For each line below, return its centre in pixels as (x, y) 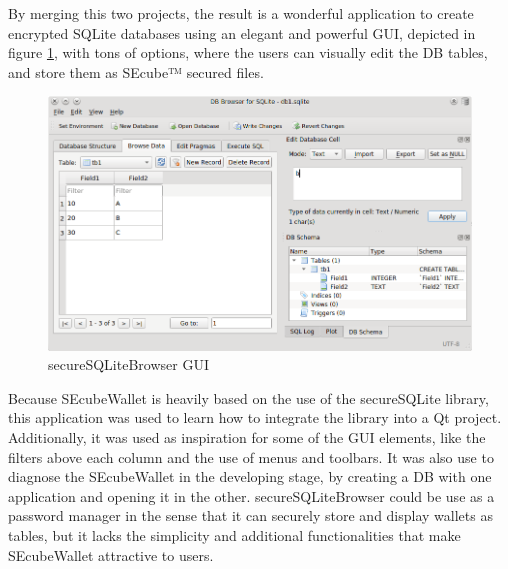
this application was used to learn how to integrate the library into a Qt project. (255, 417)
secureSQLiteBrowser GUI (128, 364)
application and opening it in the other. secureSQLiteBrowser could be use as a (251, 495)
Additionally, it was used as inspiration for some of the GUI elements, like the (247, 437)
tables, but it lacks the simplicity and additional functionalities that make (234, 535)
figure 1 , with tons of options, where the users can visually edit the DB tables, (248, 52)
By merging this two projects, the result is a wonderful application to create (241, 13)
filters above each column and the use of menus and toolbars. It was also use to (251, 456)
